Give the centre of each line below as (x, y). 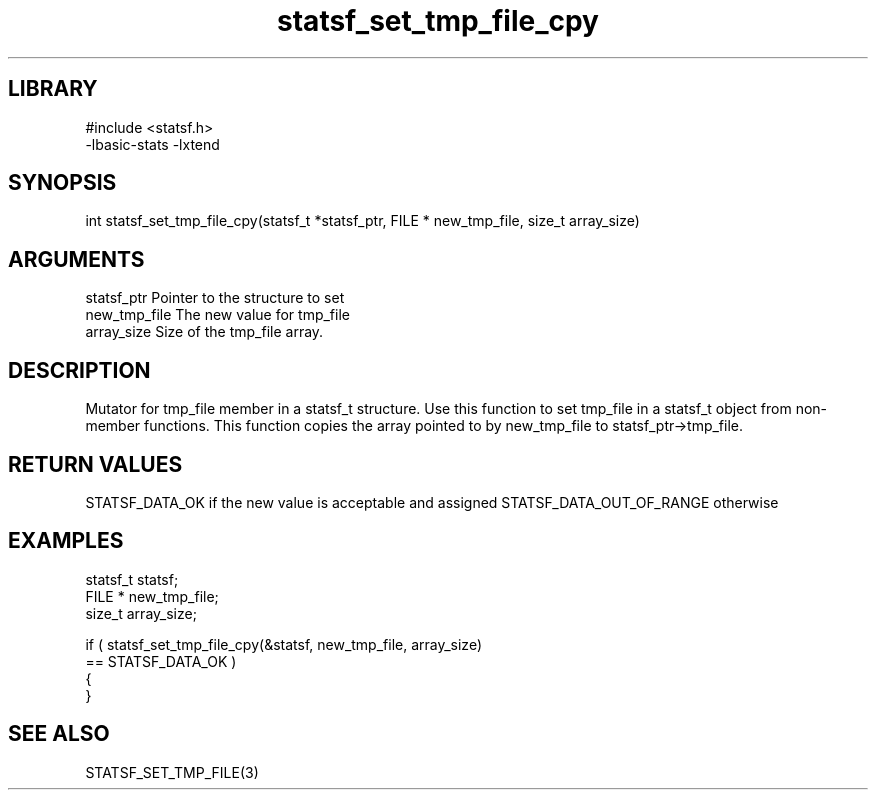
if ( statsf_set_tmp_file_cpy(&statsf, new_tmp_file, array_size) (284, 644)
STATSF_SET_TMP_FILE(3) (172, 772)
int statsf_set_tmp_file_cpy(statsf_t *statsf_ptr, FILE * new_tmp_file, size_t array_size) (362, 221)
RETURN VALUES (95, 464)
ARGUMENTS (76, 259)
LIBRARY (53, 89)
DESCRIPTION (79, 370)
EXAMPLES (66, 541)
